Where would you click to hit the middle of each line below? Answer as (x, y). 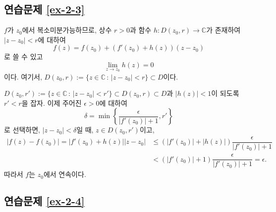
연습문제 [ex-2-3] (44, 9)
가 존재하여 (223, 30)
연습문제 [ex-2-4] (44, 201)
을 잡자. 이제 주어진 (52, 103)
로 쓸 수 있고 (24, 57)
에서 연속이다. (65, 174)
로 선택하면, (22, 130)
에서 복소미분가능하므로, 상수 (67, 30)
